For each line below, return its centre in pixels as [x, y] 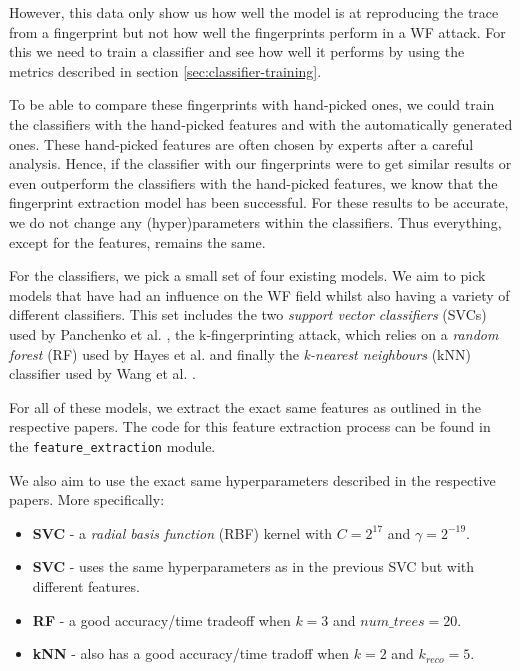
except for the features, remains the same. [137, 241]
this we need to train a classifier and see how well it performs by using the [237, 51]
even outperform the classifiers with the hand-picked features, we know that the [253, 182]
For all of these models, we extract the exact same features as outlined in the [245, 406]
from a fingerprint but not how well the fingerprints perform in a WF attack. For [257, 31]
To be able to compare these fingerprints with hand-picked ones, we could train [252, 104]
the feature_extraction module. [112, 445]
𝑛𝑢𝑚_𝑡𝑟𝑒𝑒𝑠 [392, 621]
